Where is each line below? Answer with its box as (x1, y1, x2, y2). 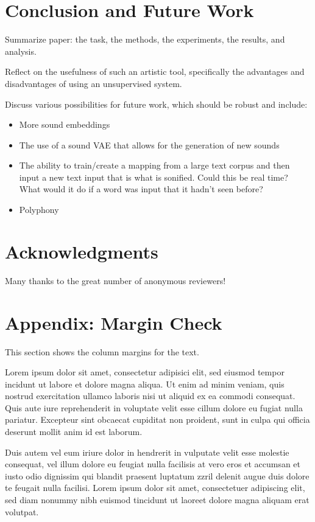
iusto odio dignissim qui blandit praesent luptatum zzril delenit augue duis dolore (5, 469, 310, 482)
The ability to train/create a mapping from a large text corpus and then (19, 159, 290, 172)
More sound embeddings (19, 118, 110, 131)
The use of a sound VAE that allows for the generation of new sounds (19, 138, 280, 151)
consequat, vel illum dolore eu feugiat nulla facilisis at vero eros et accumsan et (5, 458, 301, 470)
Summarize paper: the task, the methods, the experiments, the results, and (5, 33, 285, 46)
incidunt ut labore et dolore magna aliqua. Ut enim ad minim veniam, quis (5, 377, 285, 390)
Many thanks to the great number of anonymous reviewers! (5, 274, 226, 287)
